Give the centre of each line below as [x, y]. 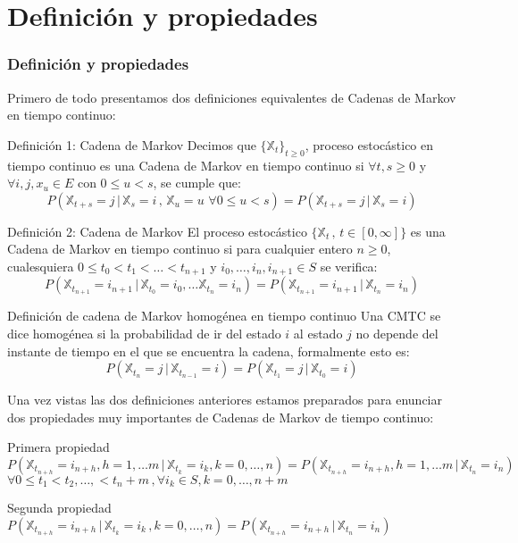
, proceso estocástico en [369, 144]
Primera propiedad [58, 447]
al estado [318, 333]
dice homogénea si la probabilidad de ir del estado [144, 333]
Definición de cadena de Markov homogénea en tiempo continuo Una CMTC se [224, 316]
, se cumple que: [197, 183]
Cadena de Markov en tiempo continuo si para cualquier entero [180, 249]
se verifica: [349, 266]
